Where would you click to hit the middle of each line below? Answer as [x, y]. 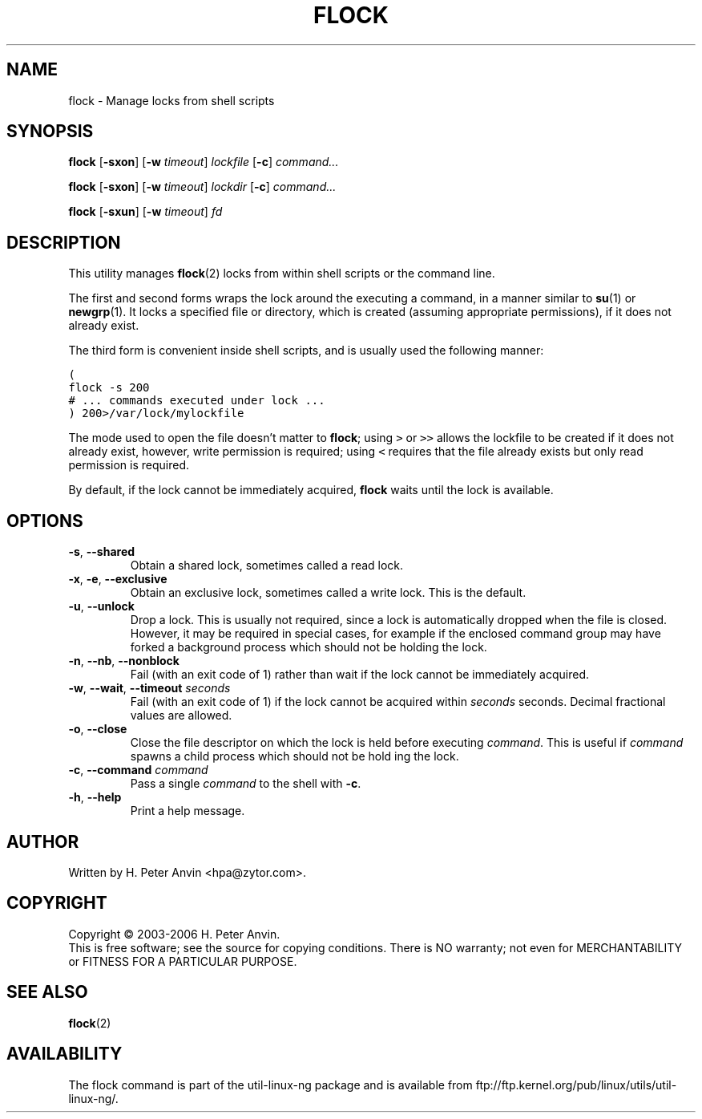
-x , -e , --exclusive [118, 579]
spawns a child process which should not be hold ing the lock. [295, 756]
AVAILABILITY [65, 1054]
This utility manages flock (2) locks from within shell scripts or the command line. [282, 274]
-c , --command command [138, 770]
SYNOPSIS [50, 132]
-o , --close [98, 729]
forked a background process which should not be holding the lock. [309, 647]
